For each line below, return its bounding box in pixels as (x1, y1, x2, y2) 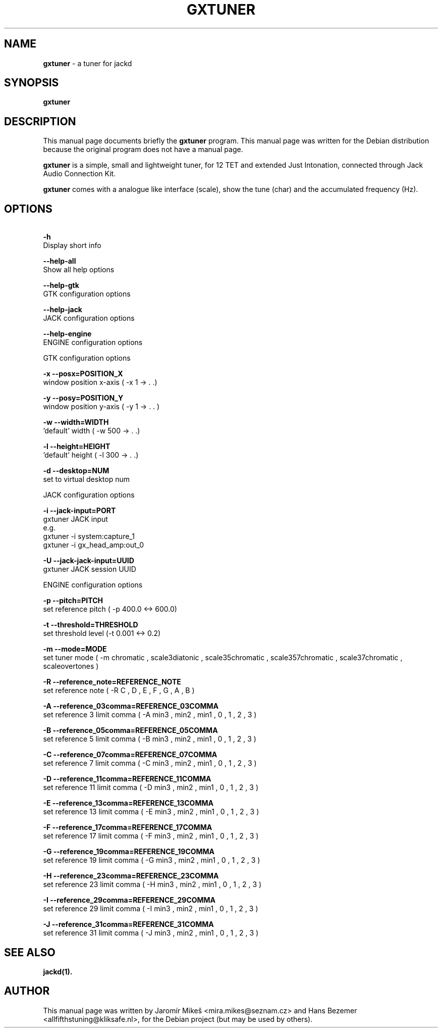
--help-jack (43, 305, 82, 314)
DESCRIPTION (4, 115, 76, 128)
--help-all (43, 257, 76, 266)
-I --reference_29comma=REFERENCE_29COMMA (43, 896, 216, 905)
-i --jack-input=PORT (43, 506, 116, 515)
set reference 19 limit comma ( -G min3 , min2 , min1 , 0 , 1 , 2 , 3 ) (43, 856, 260, 865)
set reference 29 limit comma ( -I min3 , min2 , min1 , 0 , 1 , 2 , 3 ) (43, 904, 258, 913)
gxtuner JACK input (43, 515, 108, 524)
